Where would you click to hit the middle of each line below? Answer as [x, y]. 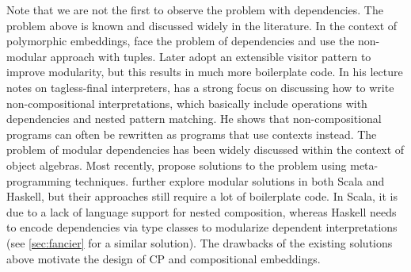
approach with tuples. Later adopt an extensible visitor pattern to [211, 56]
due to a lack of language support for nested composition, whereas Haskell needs [202, 211]
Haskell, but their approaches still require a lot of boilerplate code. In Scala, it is [202, 196]
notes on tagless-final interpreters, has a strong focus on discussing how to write [200, 87]
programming [39, 180]
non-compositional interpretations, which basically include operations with [187, 103]
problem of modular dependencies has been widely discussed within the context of [205, 149]
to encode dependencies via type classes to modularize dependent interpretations [202, 227]
